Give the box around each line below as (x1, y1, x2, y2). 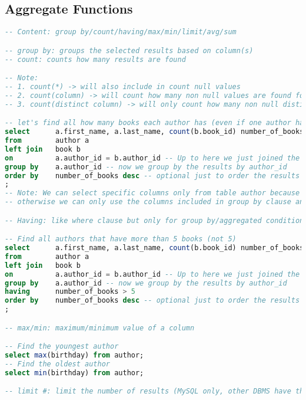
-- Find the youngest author (5, 342, 119, 351)
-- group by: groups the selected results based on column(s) (5, 46, 254, 55)
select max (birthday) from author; (5, 351, 144, 360)
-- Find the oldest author (5, 360, 110, 369)
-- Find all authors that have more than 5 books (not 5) (5, 235, 237, 244)
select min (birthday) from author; (5, 368, 144, 377)
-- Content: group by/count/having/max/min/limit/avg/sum (5, 28, 237, 37)
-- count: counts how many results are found (5, 55, 186, 64)
